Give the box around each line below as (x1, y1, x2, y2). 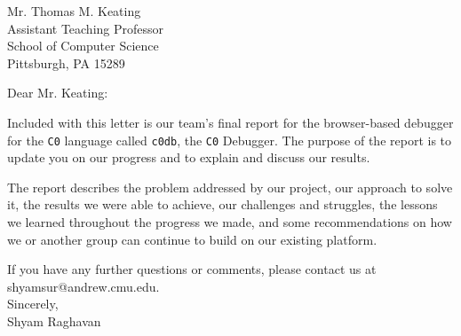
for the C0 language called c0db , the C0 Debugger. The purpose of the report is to (7, 130, 452, 149)
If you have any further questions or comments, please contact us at (7, 260, 377, 278)
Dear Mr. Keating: (7, 83, 108, 102)
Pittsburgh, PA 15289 (7, 53, 125, 72)
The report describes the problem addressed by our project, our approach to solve (7, 177, 453, 196)
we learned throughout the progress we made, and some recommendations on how (7, 213, 452, 231)
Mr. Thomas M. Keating (7, 2, 141, 20)
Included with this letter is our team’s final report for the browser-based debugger (7, 113, 454, 131)
